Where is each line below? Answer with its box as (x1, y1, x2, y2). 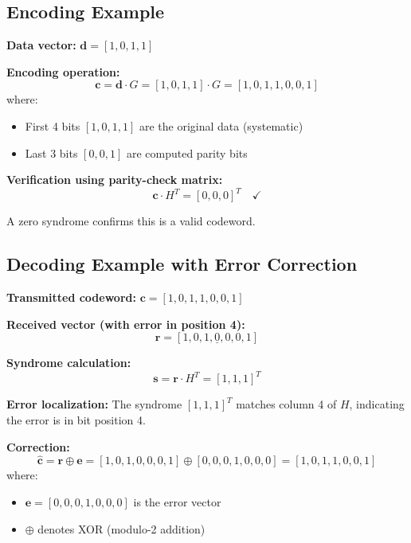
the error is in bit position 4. (6, 411, 146, 428)
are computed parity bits (126, 144, 248, 161)
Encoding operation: (6, 63, 120, 80)
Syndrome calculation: (6, 354, 131, 371)
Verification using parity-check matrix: (6, 171, 223, 188)
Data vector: (6, 37, 76, 53)
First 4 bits (25, 117, 80, 134)
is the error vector (133, 493, 221, 510)
